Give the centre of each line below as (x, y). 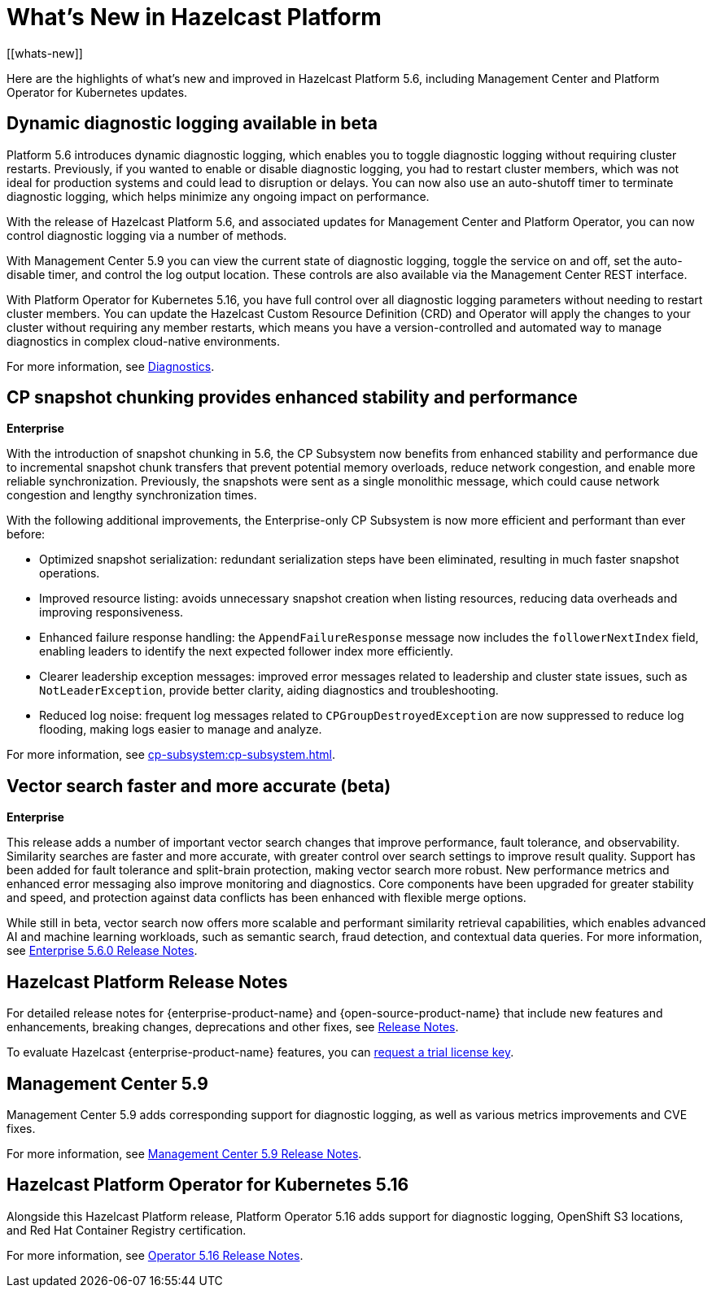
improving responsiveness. (111, 612)
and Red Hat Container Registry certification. (127, 1230)
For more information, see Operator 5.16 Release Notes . (155, 1255)
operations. (70, 573)
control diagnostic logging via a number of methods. (147, 235)
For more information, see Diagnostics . (111, 366)
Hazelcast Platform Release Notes (147, 982)
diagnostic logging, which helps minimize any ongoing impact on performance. (218, 196)
